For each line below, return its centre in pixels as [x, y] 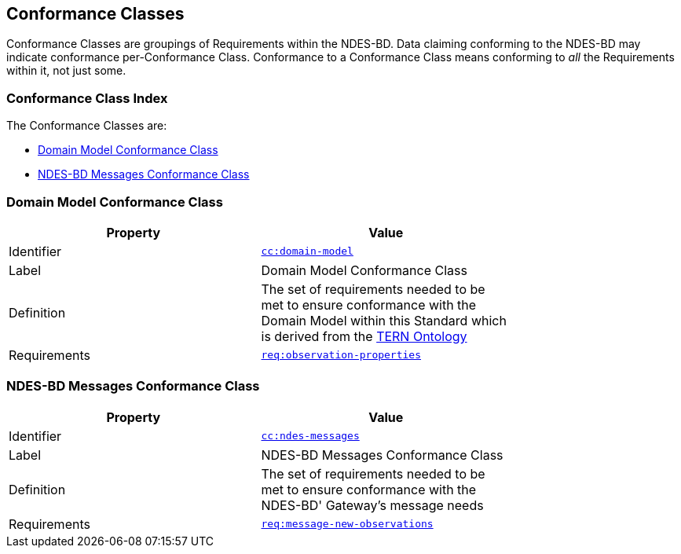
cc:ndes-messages [310, 436]
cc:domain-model [307, 251]
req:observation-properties [341, 355]
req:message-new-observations [347, 524]
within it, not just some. [66, 71]
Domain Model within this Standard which [384, 320]
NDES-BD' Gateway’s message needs [372, 505]
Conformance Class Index [87, 98]
